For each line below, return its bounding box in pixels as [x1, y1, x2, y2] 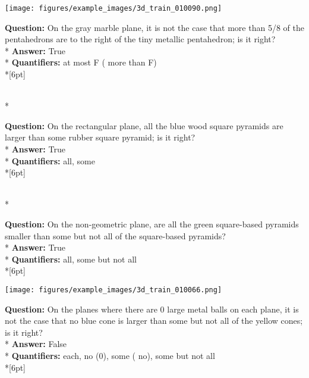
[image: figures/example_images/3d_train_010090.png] [5, 4, 222, 13]
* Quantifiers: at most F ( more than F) [5, 56, 157, 68]
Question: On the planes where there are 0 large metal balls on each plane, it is [5, 302, 299, 315]
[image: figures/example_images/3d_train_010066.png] [5, 285, 222, 294]
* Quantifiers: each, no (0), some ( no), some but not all [5, 349, 215, 361]
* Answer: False [5, 338, 67, 350]
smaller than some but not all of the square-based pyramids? [5, 229, 226, 242]
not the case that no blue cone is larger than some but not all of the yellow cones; [5, 314, 303, 327]
